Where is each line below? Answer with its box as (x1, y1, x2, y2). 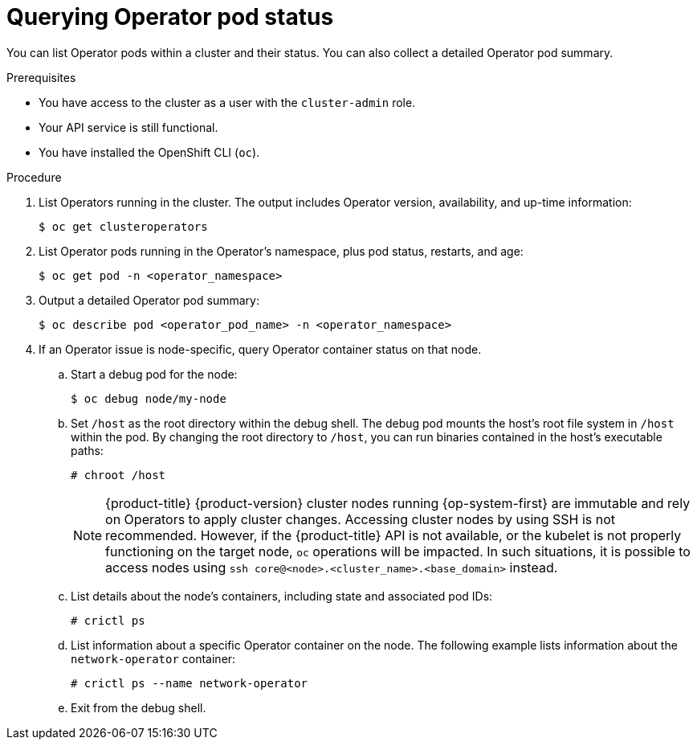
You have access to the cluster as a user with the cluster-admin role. (39, 95, 416, 109)
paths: (71, 443, 104, 457)
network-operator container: (71, 651, 236, 666)
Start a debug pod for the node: (71, 367, 238, 381)
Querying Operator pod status (6, 3, 334, 31)
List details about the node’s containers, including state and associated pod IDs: (71, 588, 493, 603)
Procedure (6, 170, 62, 184)
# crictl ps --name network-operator (71, 676, 308, 690)
